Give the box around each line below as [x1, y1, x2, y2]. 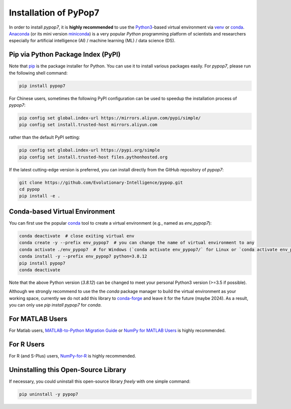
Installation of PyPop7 [9, 7, 99, 18]
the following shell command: [9, 70, 68, 76]
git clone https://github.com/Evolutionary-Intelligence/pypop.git [19, 180, 183, 185]
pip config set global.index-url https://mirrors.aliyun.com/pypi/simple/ [19, 115, 201, 121]
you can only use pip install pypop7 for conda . [9, 302, 102, 308]
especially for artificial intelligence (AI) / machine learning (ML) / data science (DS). [9, 38, 176, 44]
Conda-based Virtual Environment [9, 207, 115, 215]
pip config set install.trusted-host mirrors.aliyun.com [19, 122, 158, 128]
